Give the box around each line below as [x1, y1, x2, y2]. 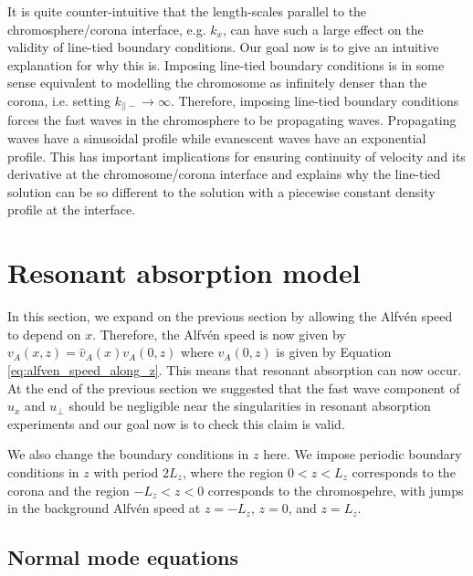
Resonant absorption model [7, 254, 361, 291]
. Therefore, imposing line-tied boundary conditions [170, 90, 459, 110]
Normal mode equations [7, 543, 239, 571]
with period [93, 462, 159, 481]
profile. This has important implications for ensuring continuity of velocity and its [7, 146, 466, 165]
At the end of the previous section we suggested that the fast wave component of [7, 378, 460, 397]
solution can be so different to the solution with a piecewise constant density [7, 182, 436, 201]
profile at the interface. [7, 200, 136, 219]
